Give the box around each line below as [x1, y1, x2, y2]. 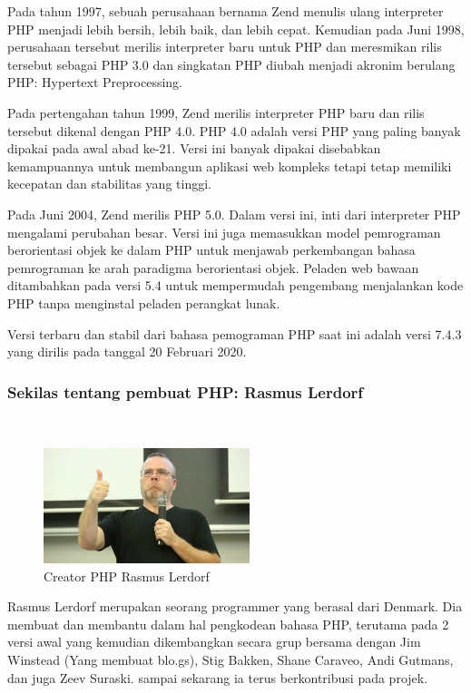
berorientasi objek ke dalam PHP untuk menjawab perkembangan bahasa [7, 240, 416, 259]
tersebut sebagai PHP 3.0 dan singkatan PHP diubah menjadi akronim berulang [7, 54, 456, 73]
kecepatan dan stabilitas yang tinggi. [7, 174, 211, 193]
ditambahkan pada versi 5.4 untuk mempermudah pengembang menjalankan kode [7, 276, 464, 295]
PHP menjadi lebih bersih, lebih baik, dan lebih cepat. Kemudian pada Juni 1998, [7, 19, 465, 38]
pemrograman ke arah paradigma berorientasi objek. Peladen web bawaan [7, 258, 419, 277]
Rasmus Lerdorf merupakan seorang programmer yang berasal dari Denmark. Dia [7, 597, 463, 616]
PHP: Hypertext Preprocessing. [7, 73, 182, 92]
